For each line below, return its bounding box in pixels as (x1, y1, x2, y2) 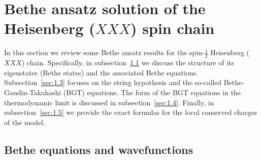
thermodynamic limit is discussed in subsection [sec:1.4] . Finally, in (4, 97, 214, 107)
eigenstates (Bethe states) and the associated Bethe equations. (4, 67, 198, 77)
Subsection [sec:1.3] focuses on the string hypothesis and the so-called (4, 77, 222, 88)
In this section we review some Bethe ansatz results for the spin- (4, 47, 205, 58)
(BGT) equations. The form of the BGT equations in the (63, 87, 241, 97)
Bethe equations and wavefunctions (4, 141, 193, 157)
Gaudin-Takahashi (4, 87, 61, 97)
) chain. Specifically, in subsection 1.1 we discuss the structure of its (21, 57, 235, 68)
